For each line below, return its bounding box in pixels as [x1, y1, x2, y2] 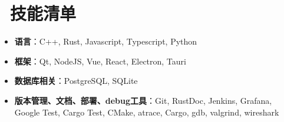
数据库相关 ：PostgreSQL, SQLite [14, 74, 138, 87]
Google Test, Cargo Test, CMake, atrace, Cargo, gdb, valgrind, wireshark [14, 106, 279, 118]
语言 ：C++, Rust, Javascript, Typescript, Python [14, 35, 197, 48]
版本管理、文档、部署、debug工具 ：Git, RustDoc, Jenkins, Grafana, [14, 94, 272, 106]
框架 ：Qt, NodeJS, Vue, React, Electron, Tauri [14, 55, 186, 67]
